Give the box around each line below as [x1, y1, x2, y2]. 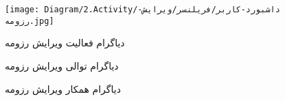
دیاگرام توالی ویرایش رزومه [5, 58, 119, 72]
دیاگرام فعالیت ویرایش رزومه [5, 35, 125, 50]
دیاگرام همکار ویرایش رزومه [5, 81, 121, 96]
